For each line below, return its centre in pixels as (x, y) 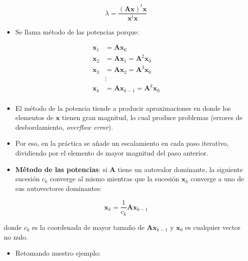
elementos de (34, 117)
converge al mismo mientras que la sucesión (115, 179)
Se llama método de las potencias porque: (77, 31)
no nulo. (16, 236)
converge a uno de (217, 179)
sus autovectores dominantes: (58, 188)
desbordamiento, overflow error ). (64, 127)
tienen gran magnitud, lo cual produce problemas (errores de (152, 117)
